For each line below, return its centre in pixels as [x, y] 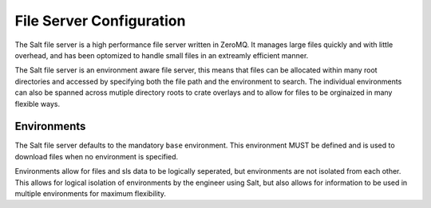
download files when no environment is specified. [97, 156]
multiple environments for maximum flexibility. [91, 193]
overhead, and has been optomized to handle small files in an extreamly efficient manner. [162, 55]
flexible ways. [37, 104]
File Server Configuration [100, 21]
